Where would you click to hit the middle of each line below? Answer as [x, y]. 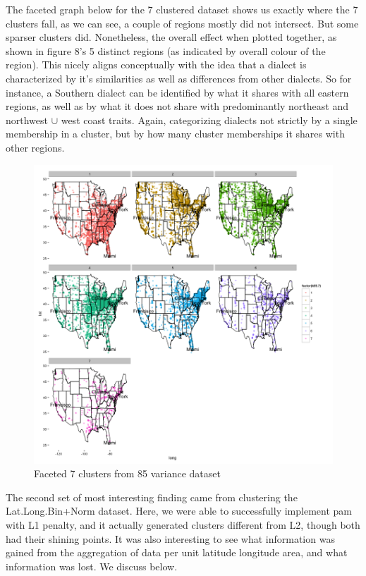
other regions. [35, 147]
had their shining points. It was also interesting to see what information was [170, 538]
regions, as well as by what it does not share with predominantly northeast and [177, 106]
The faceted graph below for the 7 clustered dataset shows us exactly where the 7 [182, 9]
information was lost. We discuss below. [92, 566]
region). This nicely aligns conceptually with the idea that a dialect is [156, 65]
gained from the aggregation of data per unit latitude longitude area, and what [177, 552]
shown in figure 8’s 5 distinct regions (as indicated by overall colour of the [166, 50]
